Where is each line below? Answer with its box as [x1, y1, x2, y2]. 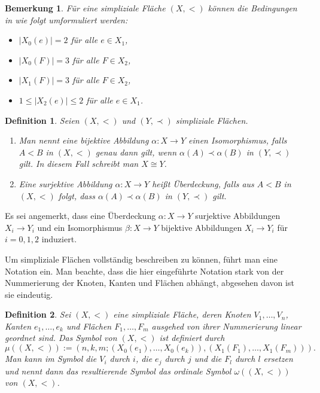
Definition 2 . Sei [5, 308, 71, 321]
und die [194, 352, 222, 365]
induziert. [41, 233, 77, 245]
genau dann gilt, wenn [95, 145, 177, 158]
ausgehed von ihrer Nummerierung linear [151, 319, 301, 332]
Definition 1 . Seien [5, 114, 80, 126]
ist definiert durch [159, 331, 225, 344]
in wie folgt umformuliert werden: [5, 13, 128, 26]
